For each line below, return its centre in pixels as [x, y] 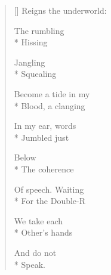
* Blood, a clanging [50, 105]
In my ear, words [45, 126]
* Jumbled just [41, 137]
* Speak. [30, 264]
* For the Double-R [50, 201]
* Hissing [31, 42]
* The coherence [44, 169]
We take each [38, 220]
